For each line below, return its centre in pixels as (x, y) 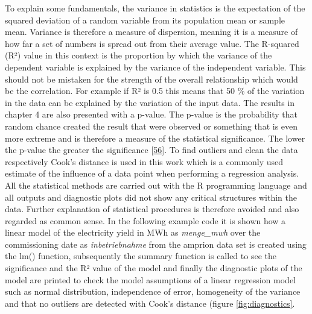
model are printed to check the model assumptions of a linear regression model (150, 279)
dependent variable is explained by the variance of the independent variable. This (155, 67)
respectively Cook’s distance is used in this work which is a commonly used (144, 161)
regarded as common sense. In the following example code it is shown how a (145, 220)
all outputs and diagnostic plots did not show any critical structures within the (151, 197)
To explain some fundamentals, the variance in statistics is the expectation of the (155, 8)
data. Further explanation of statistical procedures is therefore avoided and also (152, 209)
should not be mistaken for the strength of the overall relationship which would (151, 79)
